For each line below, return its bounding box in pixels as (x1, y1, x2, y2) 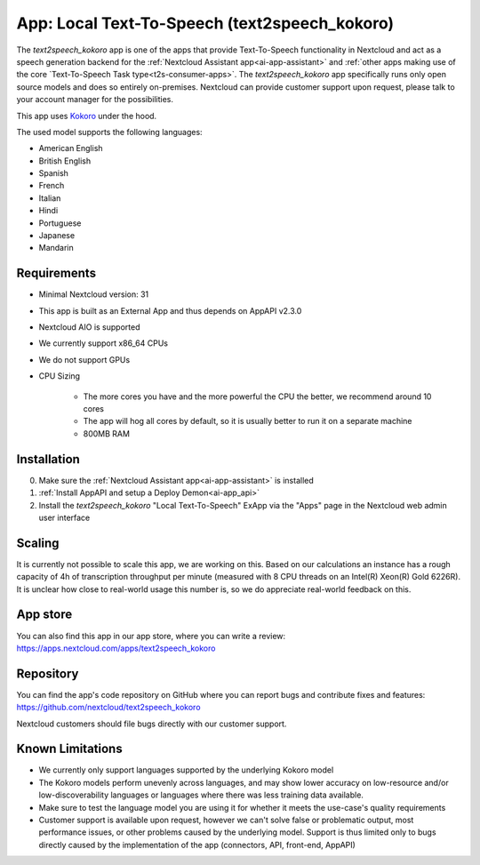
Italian (38, 192, 61, 204)
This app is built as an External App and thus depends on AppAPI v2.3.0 (38, 305, 302, 316)
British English (38, 156, 92, 166)
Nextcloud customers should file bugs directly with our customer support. (16, 718, 287, 729)
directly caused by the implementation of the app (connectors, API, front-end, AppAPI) (38, 839, 356, 850)
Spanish (38, 168, 68, 179)
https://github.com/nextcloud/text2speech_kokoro (16, 702, 201, 713)
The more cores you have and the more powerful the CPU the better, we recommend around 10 (83, 391, 432, 402)
